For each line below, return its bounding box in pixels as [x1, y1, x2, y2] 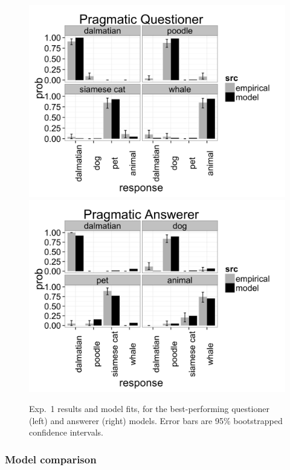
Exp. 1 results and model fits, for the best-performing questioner [29, 402, 269, 415]
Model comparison [5, 451, 97, 466]
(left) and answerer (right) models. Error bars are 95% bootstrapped [29, 414, 283, 427]
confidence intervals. [29, 426, 104, 439]
